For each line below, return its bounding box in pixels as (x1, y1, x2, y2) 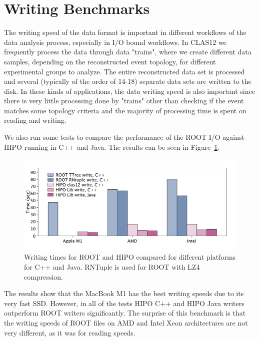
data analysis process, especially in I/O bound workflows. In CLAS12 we (4, 36, 226, 47)
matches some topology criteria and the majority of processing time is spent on (4, 105, 246, 115)
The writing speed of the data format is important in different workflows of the (4, 27, 246, 37)
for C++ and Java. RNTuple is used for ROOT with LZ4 (24, 262, 200, 272)
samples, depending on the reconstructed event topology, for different (4, 56, 216, 66)
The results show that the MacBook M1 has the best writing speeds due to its (4, 288, 244, 299)
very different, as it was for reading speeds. (4, 327, 135, 338)
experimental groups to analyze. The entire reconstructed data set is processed (4, 66, 245, 76)
